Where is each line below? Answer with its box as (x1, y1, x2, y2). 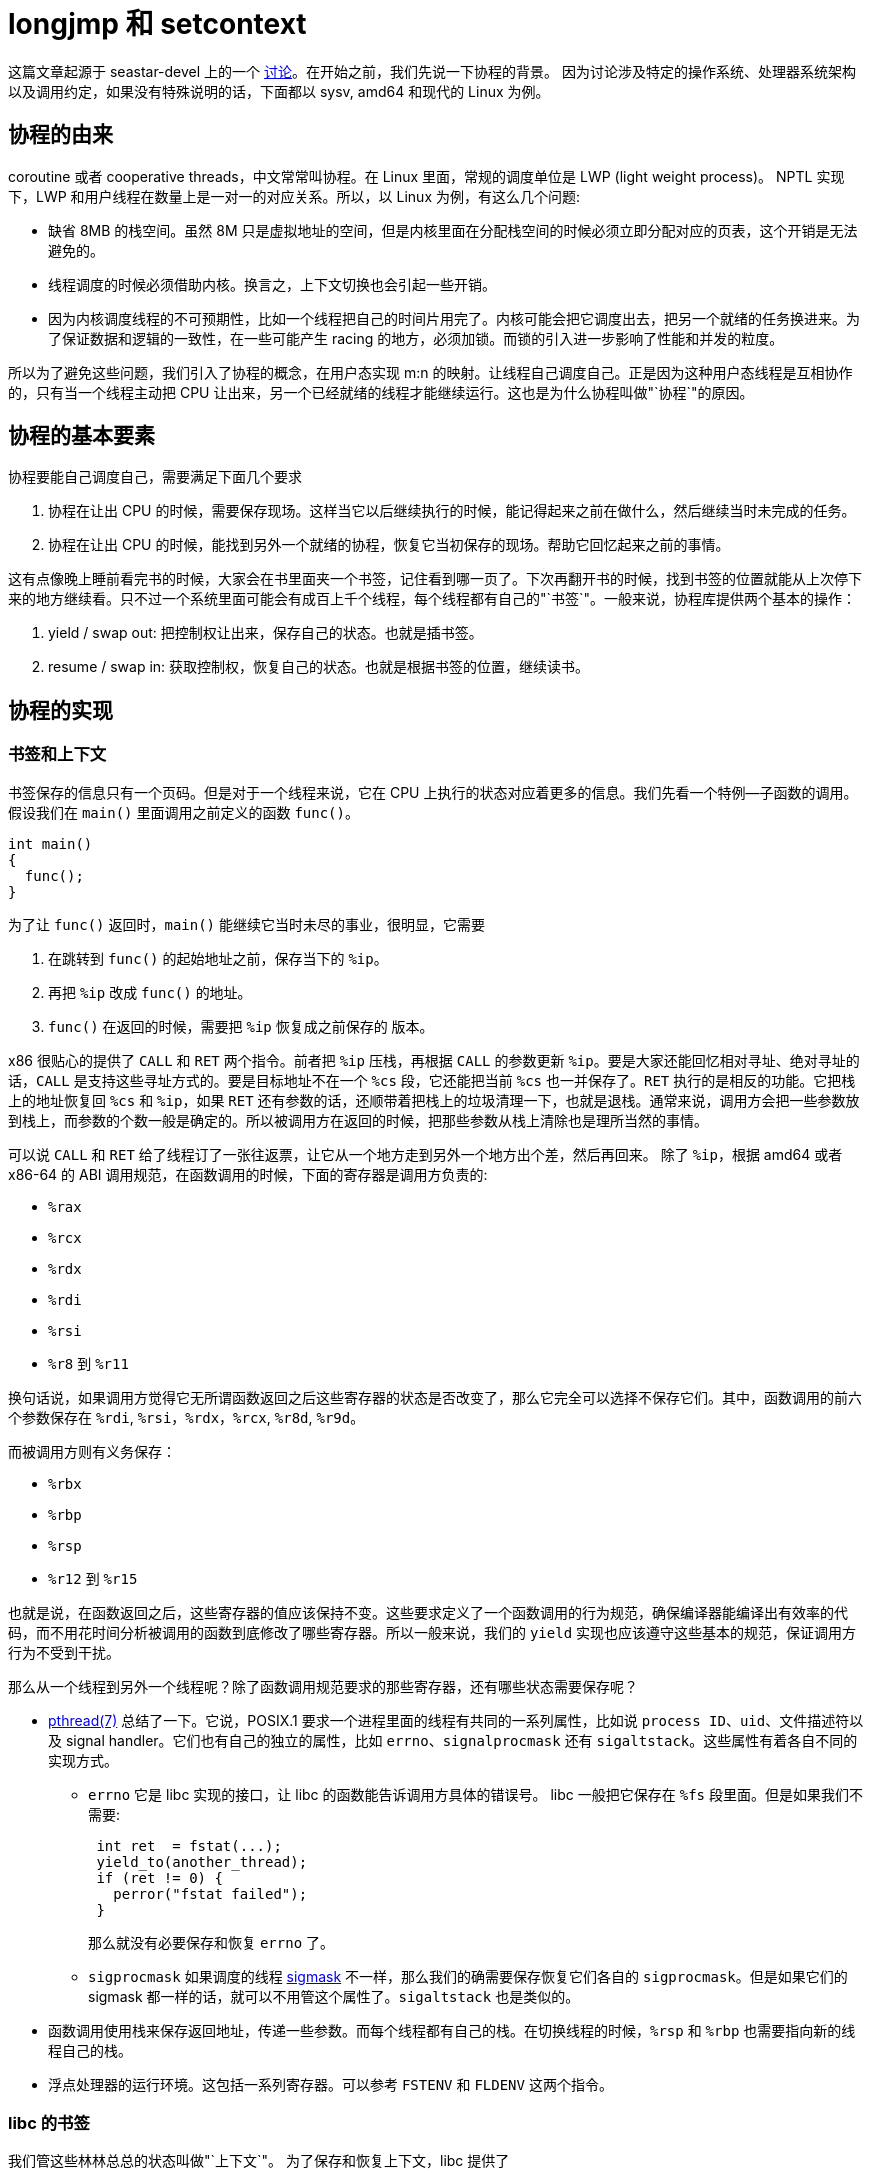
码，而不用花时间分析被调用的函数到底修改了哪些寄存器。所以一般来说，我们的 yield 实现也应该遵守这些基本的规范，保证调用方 (8, 1623, 857, 1641)
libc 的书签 (8, 2113, 90, 2134)
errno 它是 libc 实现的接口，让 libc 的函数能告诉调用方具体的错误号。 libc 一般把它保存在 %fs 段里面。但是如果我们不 (88, 1785, 863, 1803)
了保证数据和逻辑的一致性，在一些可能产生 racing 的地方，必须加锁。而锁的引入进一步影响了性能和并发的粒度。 (48, 329, 784, 347)
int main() (8, 835, 93, 852)
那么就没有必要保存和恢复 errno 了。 (88, 1933, 335, 1951)
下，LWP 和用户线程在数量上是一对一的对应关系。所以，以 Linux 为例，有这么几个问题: (8, 187, 580, 205)
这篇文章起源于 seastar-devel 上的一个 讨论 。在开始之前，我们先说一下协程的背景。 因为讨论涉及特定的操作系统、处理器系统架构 (8, 62, 856, 80)
